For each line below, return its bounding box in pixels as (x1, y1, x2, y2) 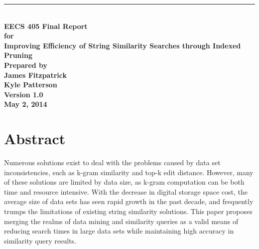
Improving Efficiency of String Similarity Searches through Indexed (4, 40, 241, 50)
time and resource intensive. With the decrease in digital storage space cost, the (4, 186, 248, 197)
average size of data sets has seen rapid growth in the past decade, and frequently (4, 196, 254, 207)
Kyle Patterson (4, 79, 57, 90)
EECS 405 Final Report (4, 20, 88, 31)
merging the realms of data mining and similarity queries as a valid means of (4, 216, 239, 226)
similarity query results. (4, 235, 77, 246)
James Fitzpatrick (4, 69, 67, 80)
